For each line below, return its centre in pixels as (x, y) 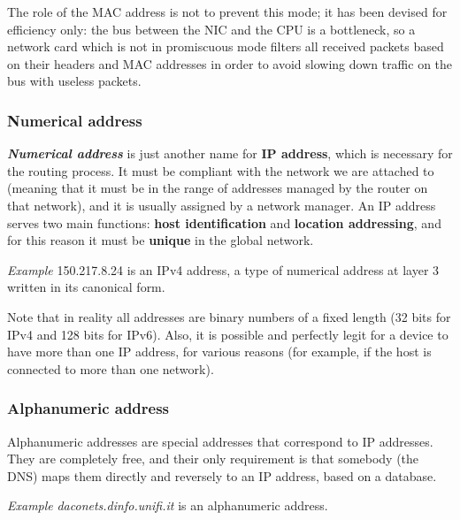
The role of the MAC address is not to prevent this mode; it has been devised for (227, 11)
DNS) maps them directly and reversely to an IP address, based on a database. (222, 475)
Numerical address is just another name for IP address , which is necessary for (230, 153)
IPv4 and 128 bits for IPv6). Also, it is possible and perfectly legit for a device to (228, 334)
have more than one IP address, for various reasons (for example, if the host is (219, 352)
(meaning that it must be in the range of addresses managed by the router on (218, 188)
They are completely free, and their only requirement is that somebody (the (213, 459)
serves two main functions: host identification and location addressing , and (224, 222)
